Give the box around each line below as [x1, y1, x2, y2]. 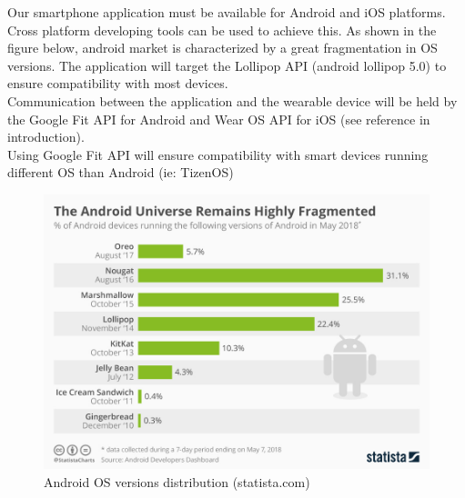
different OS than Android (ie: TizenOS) [7, 163, 234, 182]
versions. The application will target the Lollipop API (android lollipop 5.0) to [7, 55, 447, 75]
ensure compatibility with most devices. [7, 74, 228, 93]
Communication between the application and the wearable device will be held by [7, 91, 458, 110]
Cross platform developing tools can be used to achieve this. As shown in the [7, 20, 437, 39]
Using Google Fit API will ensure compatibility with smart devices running [7, 144, 429, 164]
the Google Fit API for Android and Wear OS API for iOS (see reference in [7, 109, 430, 128]
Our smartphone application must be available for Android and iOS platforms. [7, 3, 446, 21]
